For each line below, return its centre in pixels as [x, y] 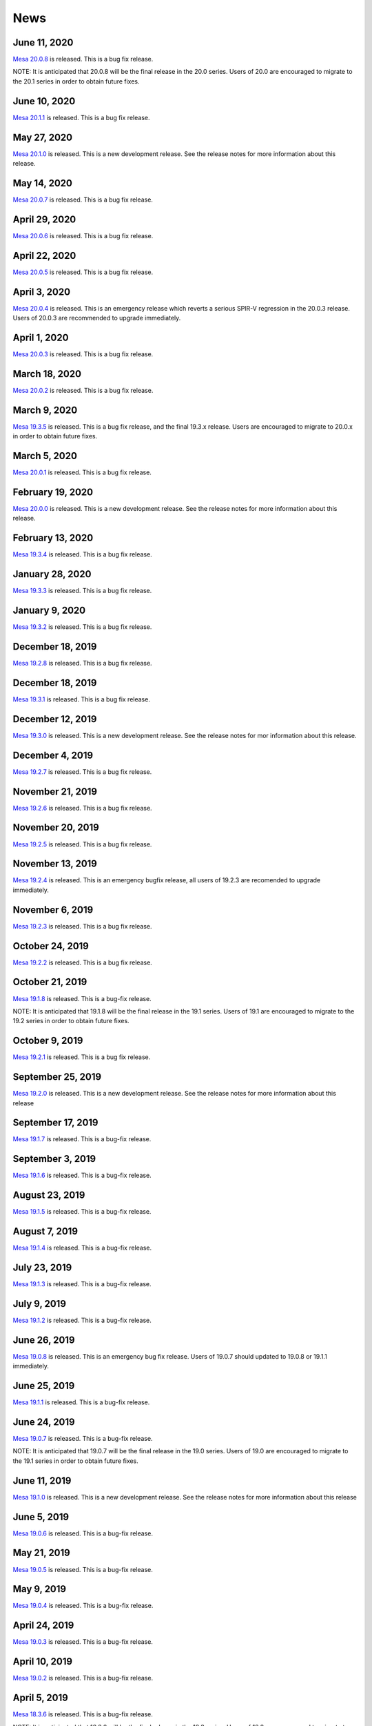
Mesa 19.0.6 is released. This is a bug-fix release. [83, 1533]
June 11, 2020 [43, 42]
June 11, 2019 [42, 1481]
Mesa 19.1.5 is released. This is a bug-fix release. [82, 1212]
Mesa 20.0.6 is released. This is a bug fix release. [83, 235]
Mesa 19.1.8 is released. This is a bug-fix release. [82, 998]
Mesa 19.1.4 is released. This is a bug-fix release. [82, 1248]
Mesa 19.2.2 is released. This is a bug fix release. [83, 962]
